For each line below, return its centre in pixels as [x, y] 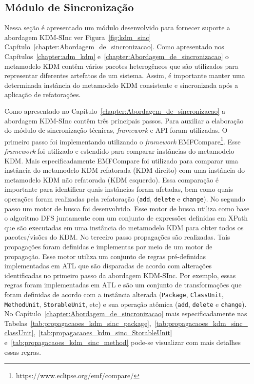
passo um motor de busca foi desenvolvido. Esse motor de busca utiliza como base [127, 208]
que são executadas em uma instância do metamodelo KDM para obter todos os [124, 227]
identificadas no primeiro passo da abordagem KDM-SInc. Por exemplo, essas [120, 275]
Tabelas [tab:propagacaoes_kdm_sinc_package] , [78, 323]
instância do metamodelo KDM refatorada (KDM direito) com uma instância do [125, 170]
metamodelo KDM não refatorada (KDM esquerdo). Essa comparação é [112, 179]
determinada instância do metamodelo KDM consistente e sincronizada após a [121, 85]
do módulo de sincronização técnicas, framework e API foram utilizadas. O [116, 130]
